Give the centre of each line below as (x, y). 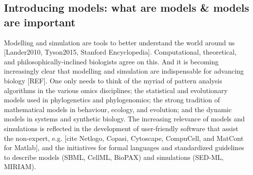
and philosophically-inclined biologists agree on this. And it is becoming (111, 61)
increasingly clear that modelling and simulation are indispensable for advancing (124, 71)
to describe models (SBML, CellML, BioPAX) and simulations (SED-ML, (114, 157)
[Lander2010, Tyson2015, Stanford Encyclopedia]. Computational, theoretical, (120, 52)
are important (40, 22)
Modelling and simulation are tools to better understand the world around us (119, 42)
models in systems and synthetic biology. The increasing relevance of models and (125, 119)
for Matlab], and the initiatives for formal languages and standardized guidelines (124, 147)
